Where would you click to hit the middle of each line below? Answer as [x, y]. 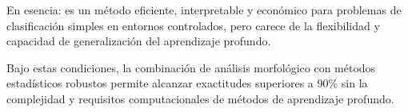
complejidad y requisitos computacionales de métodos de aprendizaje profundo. [200, 98]
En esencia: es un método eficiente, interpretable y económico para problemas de [204, 10]
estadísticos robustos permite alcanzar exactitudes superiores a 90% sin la [187, 83]
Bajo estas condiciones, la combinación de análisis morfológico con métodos [191, 67]
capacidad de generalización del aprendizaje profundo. [139, 41]
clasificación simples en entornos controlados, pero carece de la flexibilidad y [193, 25]
